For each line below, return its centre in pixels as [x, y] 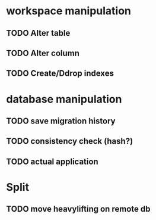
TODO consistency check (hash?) [70, 141]
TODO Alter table [38, 33]
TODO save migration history [61, 121]
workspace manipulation [69, 11]
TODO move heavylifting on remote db [78, 209]
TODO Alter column [43, 53]
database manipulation [64, 99]
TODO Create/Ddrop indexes [60, 74]
